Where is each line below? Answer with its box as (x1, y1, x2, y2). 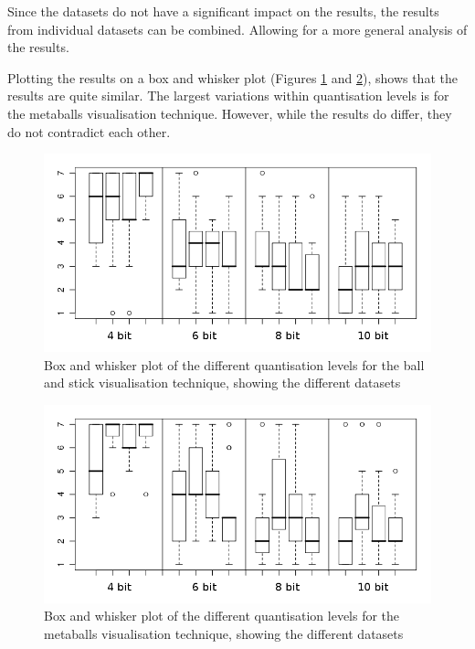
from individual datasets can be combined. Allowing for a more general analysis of (7, 19, 468, 38)
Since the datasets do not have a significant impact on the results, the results (7, 2, 439, 20)
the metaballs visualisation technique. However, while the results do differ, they (7, 103, 452, 122)
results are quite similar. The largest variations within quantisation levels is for (7, 86, 449, 105)
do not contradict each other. (7, 122, 171, 141)
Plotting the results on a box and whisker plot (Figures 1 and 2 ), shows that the (7, 68, 458, 87)
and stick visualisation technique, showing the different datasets (44, 373, 401, 392)
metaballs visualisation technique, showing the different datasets (44, 623, 404, 643)
